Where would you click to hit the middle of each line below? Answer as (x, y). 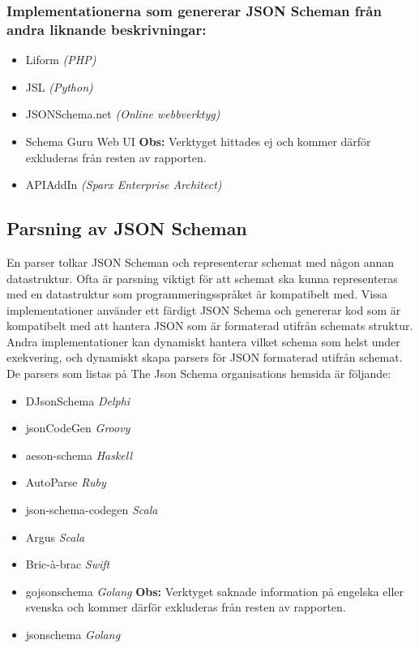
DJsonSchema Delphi (78, 400)
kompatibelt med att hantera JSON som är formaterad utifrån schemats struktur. (210, 326)
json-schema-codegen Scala (92, 510)
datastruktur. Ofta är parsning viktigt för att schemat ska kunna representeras (202, 278)
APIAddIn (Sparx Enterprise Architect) (124, 185)
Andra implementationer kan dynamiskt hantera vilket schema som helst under (203, 341)
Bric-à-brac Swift (68, 564)
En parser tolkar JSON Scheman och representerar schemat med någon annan (201, 262)
